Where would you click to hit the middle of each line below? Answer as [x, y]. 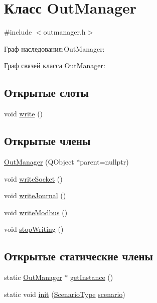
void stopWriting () [34, 229]
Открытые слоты [46, 93]
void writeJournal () [35, 195]
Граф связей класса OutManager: [55, 65]
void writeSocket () [33, 178]
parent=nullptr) [104, 161]
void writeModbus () [36, 212]
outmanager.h [64, 32]
